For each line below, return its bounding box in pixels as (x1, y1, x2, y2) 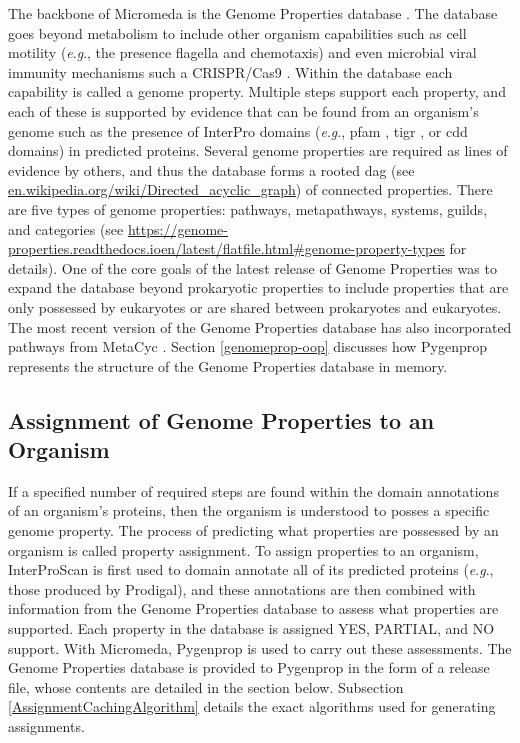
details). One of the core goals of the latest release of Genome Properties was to (8, 257, 497, 278)
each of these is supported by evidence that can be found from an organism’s (8, 100, 479, 121)
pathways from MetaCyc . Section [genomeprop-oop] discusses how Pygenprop (8, 336, 488, 357)
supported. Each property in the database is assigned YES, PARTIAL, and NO (8, 618, 495, 639)
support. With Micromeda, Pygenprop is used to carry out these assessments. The (8, 637, 512, 658)
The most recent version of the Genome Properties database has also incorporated (8, 316, 512, 337)
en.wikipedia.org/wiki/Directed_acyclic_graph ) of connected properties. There (8, 179, 493, 200)
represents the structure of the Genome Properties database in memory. (8, 355, 448, 376)
